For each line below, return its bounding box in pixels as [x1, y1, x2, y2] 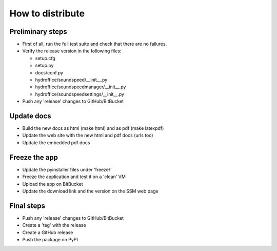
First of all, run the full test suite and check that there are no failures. [22, 41, 167, 47]
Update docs [9, 112, 51, 120]
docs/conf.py [35, 69, 64, 75]
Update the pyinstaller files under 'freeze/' [22, 166, 112, 172]
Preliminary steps [9, 27, 67, 36]
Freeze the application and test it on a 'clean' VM [22, 173, 126, 180]
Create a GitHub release [22, 229, 73, 236]
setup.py [35, 62, 54, 69]
